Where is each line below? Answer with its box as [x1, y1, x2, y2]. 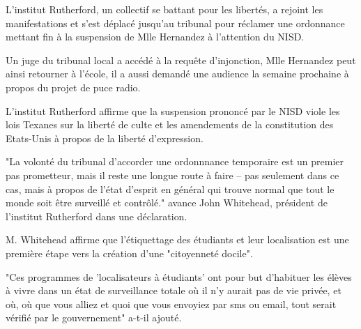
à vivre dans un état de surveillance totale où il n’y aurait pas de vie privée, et [6, 283, 341, 298]
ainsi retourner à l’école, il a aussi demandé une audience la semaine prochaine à [6, 66, 349, 81]
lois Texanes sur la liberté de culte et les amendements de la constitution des [6, 117, 334, 132]
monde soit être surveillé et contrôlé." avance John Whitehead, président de [6, 195, 328, 210]
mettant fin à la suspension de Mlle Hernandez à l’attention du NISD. [6, 29, 305, 44]
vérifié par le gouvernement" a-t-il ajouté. [6, 310, 182, 325]
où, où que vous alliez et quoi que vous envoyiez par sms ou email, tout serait [6, 296, 337, 311]
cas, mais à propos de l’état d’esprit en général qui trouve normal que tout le [6, 181, 335, 196]
